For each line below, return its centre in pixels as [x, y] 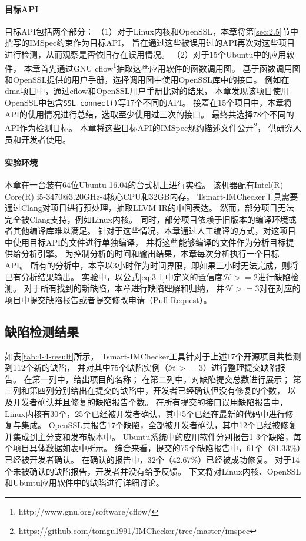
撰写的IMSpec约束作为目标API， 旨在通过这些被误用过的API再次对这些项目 [150, 43]
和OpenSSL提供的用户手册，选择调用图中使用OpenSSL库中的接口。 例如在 [147, 79]
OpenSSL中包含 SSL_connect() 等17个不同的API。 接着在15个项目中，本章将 [149, 103]
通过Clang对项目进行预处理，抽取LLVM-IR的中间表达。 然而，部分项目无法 [149, 208]
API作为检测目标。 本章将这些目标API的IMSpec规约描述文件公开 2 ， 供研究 [149, 127]
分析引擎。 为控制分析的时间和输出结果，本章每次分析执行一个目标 [150, 253]
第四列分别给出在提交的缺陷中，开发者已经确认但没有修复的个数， [157, 390]
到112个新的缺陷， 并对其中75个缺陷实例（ [87, 367]
